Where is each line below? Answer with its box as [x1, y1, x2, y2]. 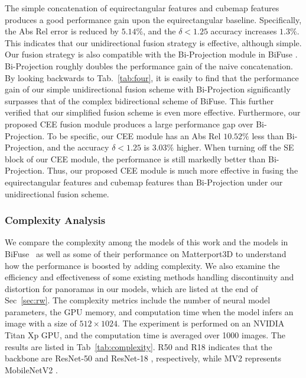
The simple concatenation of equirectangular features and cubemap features [5, 2, 279, 14]
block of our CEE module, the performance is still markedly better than [5, 152, 266, 165]
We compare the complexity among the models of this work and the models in [5, 236, 288, 248]
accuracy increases [210, 25, 277, 37]
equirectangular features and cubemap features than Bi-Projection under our [5, 175, 283, 188]
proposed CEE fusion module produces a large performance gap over [5, 117, 253, 130]
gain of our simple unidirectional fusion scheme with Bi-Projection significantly [5, 83, 291, 95]
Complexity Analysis [5, 213, 106, 228]
